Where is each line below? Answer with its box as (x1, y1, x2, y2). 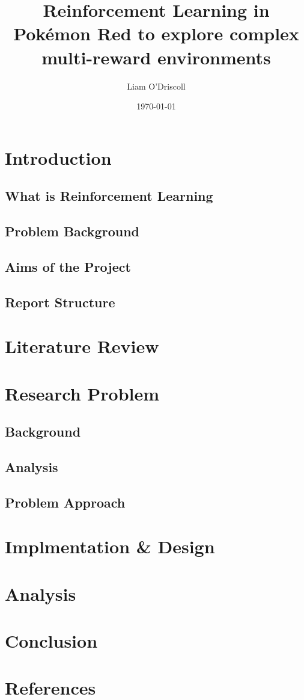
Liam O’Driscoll (127, 79, 186, 92)
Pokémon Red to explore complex (13, 21, 299, 46)
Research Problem (5, 381, 160, 405)
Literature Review (5, 334, 159, 358)
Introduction (5, 145, 112, 170)
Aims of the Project (5, 257, 131, 275)
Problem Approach (5, 493, 126, 511)
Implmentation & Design (5, 534, 215, 559)
